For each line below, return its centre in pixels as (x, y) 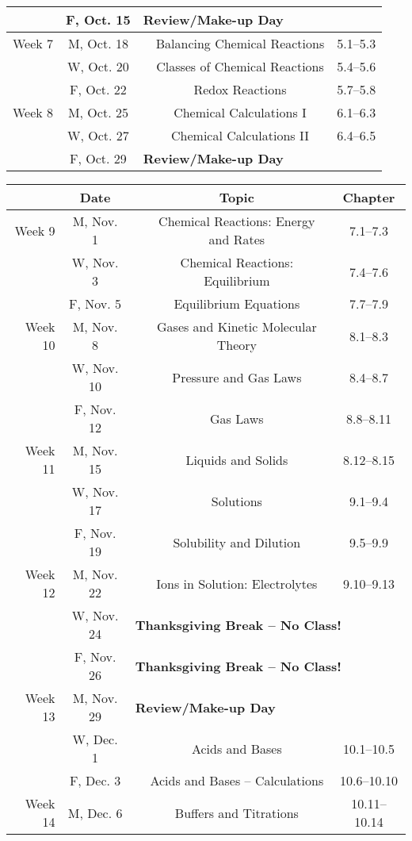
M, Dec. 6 (95, 812)
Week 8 (33, 112)
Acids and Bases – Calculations (237, 780)
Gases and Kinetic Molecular (237, 326)
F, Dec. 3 (95, 780)
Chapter (369, 197)
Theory (237, 345)
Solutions (237, 501)
